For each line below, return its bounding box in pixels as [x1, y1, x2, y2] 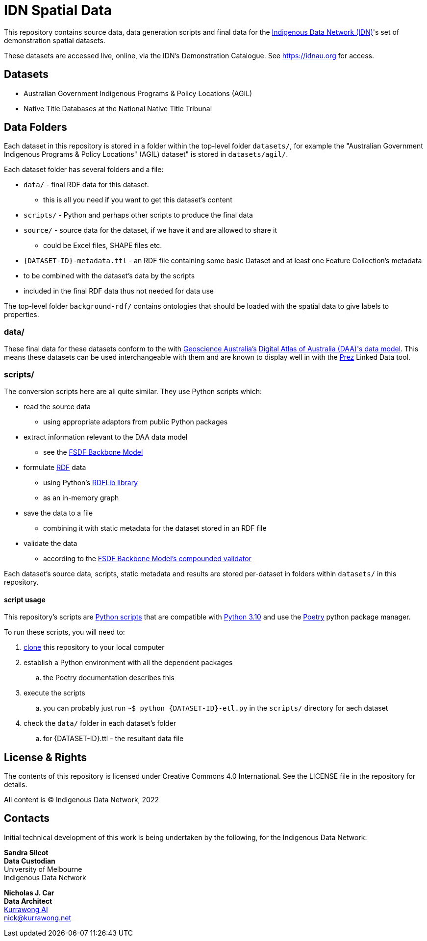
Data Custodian [4, 856, 55, 865]
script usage [4, 595, 46, 604]
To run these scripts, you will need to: [4, 628, 125, 637]
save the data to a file [24, 508, 93, 517]
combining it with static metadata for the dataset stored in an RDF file [43, 523, 267, 532]
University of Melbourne [4, 865, 82, 873]
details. [4, 780, 27, 789]
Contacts [4, 812, 50, 825]
